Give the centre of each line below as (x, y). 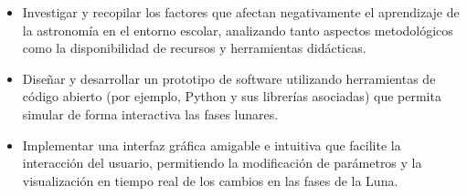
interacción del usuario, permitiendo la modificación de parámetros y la (222, 163)
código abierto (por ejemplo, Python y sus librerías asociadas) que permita (232, 96)
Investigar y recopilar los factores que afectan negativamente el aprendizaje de (241, 12)
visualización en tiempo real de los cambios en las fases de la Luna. (210, 180)
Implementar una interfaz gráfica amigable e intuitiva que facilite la (212, 144)
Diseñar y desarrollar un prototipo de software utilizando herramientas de (229, 78)
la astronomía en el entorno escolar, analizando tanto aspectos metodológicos (238, 30)
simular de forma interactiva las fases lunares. (150, 113)
